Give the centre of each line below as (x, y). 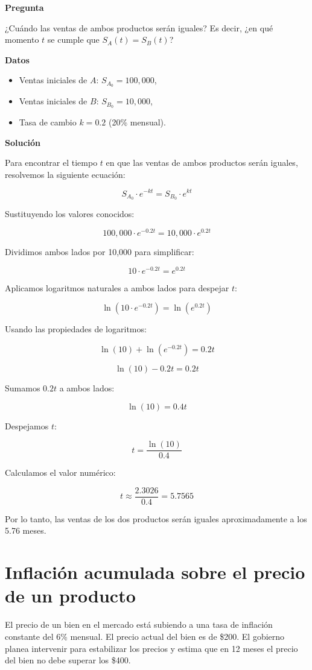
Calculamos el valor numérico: (60, 472)
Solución (23, 142)
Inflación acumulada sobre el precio (155, 572)
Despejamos (27, 425)
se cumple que (73, 40)
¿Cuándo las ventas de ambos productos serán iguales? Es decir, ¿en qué (139, 27)
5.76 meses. (26, 530)
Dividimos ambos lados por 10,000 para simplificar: (100, 252)
